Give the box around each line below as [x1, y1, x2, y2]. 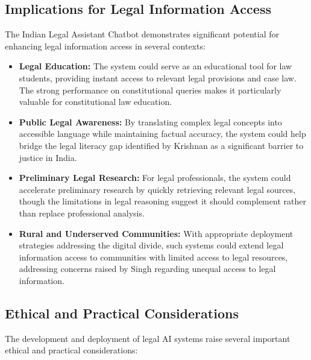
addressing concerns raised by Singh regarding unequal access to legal [19, 262, 276, 275]
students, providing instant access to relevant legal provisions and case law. [19, 71, 297, 84]
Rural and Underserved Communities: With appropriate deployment [19, 227, 294, 239]
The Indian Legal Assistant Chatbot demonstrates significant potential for [5, 28, 279, 40]
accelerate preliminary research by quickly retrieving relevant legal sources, [19, 183, 296, 195]
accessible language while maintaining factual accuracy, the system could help [19, 127, 306, 140]
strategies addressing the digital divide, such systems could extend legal [19, 239, 284, 251]
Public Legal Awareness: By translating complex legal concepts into [19, 115, 282, 128]
